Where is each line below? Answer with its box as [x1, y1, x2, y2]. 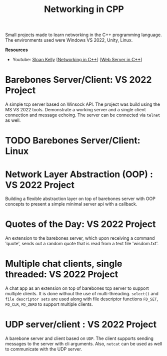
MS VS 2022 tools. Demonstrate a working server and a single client [5, 107, 146, 113]
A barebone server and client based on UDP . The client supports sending [5, 335, 154, 341]
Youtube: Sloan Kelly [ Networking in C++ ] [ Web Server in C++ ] [12, 57, 142, 63]
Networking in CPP [44, 4, 124, 15]
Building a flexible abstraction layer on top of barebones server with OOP [5, 196, 156, 202]
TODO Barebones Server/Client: [5, 135, 141, 146]
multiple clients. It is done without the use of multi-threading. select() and [5, 291, 159, 297]
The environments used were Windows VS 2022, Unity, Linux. [5, 37, 133, 43]
